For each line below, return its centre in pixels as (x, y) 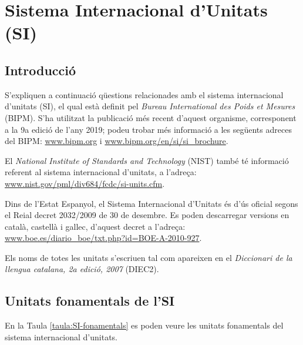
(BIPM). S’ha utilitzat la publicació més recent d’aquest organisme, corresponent (151, 117)
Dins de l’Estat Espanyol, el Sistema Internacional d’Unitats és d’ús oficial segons (151, 203)
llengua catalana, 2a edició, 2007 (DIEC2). (82, 269)
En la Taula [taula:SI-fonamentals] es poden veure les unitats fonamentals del (144, 325)
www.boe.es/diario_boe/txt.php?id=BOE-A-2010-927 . (103, 238)
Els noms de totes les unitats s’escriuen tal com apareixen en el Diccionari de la (149, 257)
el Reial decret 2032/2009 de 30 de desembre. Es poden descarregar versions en (147, 215)
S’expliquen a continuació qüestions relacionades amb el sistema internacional (144, 94)
